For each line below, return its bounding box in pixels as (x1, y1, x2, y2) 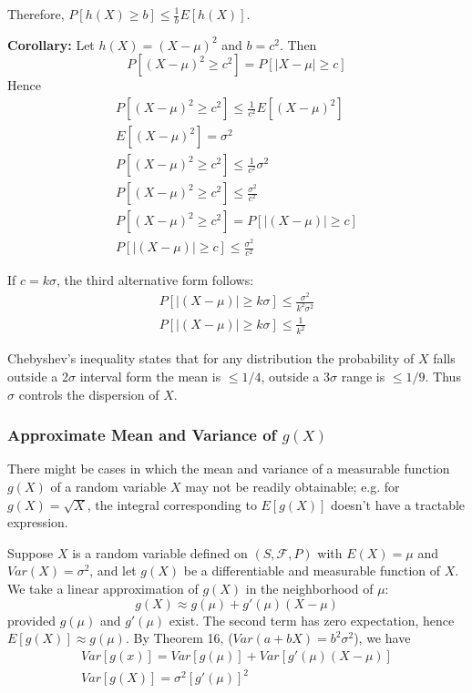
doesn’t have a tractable (330, 494, 466, 514)
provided (7, 610, 56, 629)
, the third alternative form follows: (56, 270, 254, 290)
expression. (7, 513, 68, 532)
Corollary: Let (7, 35, 95, 54)
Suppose (7, 543, 54, 562)
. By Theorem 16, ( (125, 628, 233, 647)
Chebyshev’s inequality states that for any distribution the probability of (7, 349, 415, 368)
